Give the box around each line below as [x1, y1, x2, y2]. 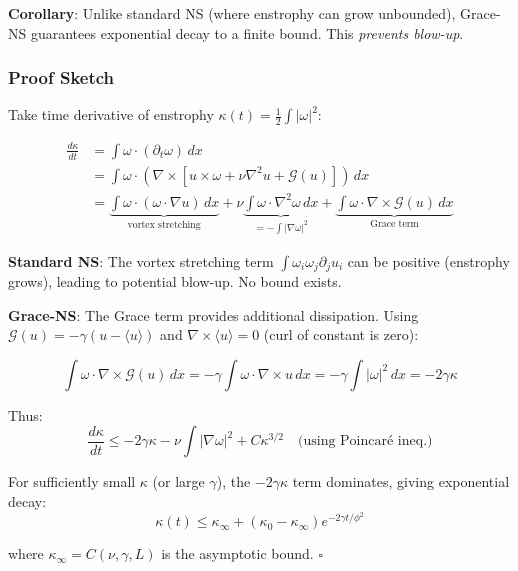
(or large [152, 471, 205, 492]
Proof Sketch [8, 65, 115, 90]
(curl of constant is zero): [263, 324, 419, 345]
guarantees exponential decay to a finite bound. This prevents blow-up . [30, 22, 464, 43]
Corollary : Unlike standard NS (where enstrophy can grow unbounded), [8, 3, 456, 23]
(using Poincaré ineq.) [298, 434, 433, 449]
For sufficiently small [8, 471, 136, 492]
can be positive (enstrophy [347, 250, 510, 271]
